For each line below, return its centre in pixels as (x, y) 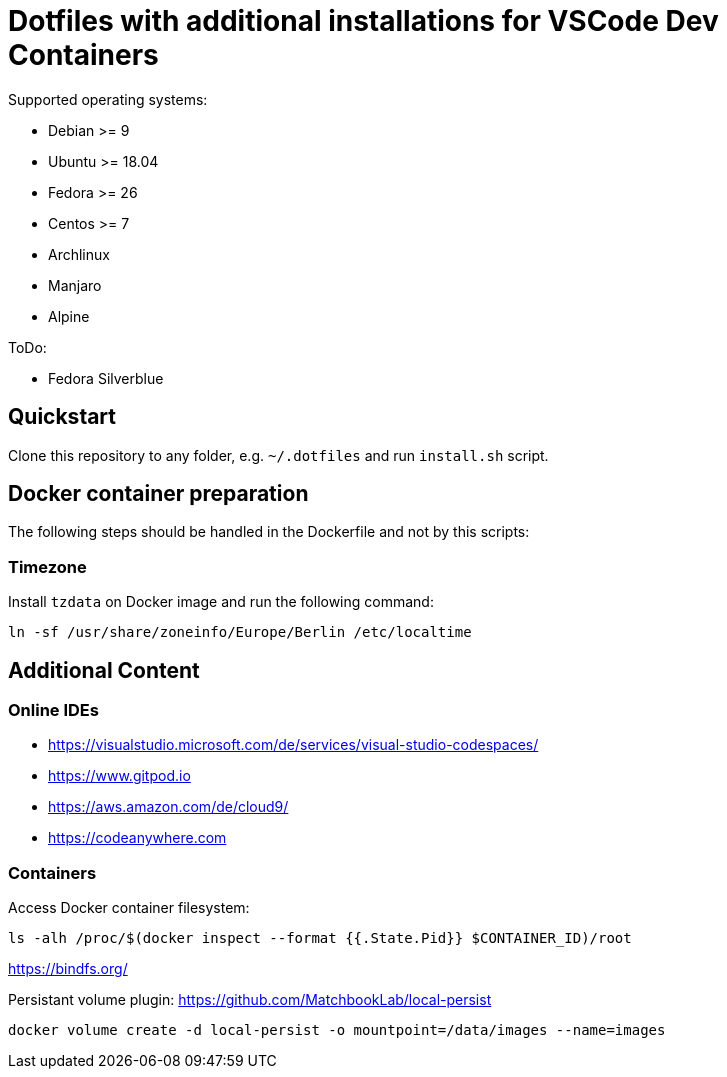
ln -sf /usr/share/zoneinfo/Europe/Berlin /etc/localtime (240, 632)
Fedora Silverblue (106, 378)
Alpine (69, 316)
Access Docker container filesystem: (129, 908)
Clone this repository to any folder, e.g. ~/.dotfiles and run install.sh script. (278, 455)
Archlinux (79, 254)
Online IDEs (53, 710)
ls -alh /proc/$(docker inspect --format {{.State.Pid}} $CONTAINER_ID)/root (320, 938)
